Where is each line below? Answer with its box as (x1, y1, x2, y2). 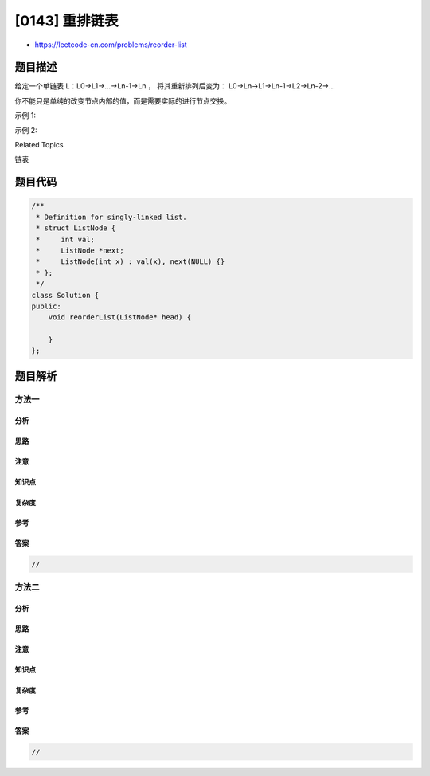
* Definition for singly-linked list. (36, 212, 187, 221)
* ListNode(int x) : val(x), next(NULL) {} (36, 257, 225, 266)
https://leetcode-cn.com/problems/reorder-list (34, 40, 187, 49)
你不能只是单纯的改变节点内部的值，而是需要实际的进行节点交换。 (14, 96, 231, 105)
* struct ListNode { (36, 224, 116, 233)
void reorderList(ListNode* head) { (48, 313, 191, 322)
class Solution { (31, 291, 100, 300)
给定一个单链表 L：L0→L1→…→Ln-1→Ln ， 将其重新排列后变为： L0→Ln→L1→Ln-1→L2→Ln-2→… (14, 81, 336, 91)
